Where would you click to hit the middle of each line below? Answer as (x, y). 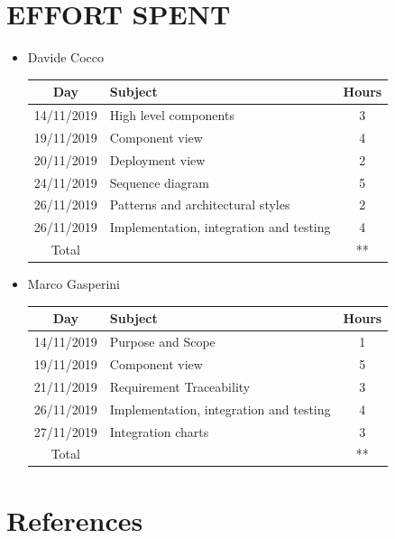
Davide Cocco (65, 57)
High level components (172, 115)
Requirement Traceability (180, 386)
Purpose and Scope (162, 342)
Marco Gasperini (73, 284)
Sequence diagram (159, 182)
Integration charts (159, 431)
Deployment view (157, 159)
